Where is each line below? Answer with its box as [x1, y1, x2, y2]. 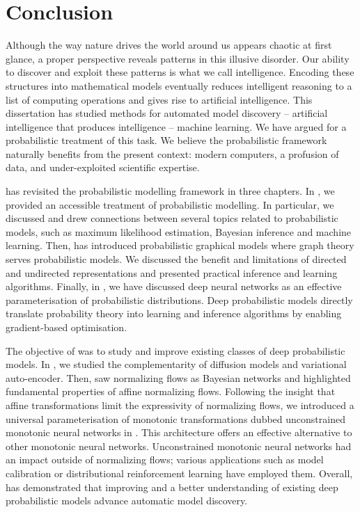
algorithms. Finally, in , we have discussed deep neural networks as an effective [6, 279, 342, 294]
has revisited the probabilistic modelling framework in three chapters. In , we [6, 184, 335, 198]
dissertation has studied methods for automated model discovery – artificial [6, 106, 328, 120]
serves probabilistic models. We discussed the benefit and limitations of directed [6, 252, 347, 266]
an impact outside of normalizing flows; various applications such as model [6, 452, 324, 467]
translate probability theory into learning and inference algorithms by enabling [6, 306, 342, 321]
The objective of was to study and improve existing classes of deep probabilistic [6, 343, 345, 358]
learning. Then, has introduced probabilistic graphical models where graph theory [6, 238, 354, 253]
